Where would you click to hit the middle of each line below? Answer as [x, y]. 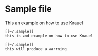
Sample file [28, 9]
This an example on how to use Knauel [44, 23]
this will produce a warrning [36, 49]
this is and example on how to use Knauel [49, 36]
